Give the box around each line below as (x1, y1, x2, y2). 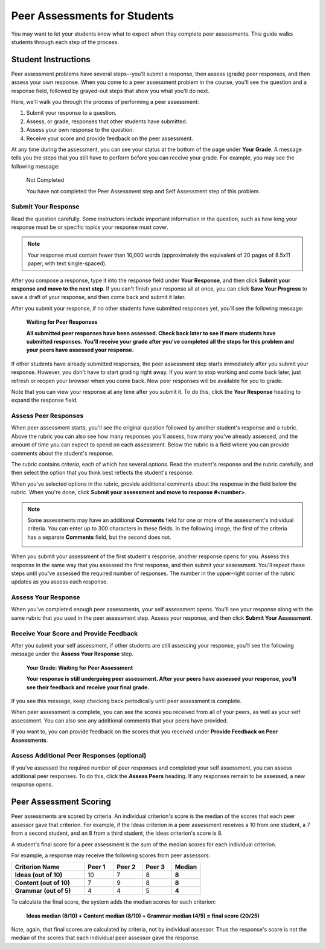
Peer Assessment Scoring (11, 797, 112, 807)
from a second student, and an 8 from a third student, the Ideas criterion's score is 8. (11, 829, 223, 837)
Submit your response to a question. (26, 109, 117, 117)
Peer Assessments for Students (11, 9, 174, 22)
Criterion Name (14, 863, 60, 871)
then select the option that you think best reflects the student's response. (11, 469, 194, 477)
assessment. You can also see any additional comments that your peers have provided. (11, 716, 228, 724)
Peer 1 (88, 863, 106, 871)
